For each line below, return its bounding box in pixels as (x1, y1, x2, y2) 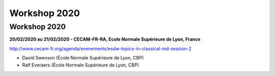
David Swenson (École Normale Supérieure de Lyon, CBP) (22, 55, 144, 61)
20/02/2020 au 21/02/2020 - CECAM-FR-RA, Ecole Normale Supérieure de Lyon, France (9, 36, 201, 42)
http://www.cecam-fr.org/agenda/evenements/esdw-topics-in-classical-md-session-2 (9, 45, 192, 51)
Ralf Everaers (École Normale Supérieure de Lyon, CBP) (22, 62, 140, 68)
